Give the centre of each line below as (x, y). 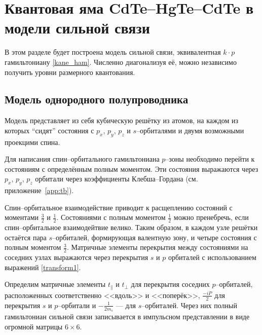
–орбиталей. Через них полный (189, 305)
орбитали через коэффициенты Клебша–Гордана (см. (117, 179)
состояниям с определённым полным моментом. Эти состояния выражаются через (132, 169)
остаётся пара (26, 237)
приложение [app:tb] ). (39, 190)
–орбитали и (77, 305)
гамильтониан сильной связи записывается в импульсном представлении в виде (127, 316)
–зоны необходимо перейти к (210, 159)
